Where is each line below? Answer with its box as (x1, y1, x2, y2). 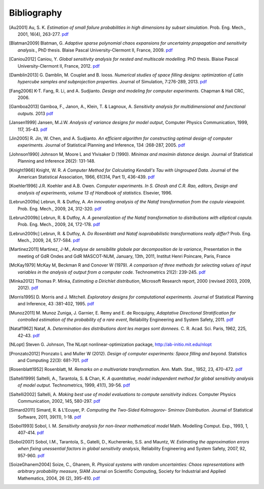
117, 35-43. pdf (18, 126, 47, 132)
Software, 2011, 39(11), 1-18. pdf (18, 414, 82, 420)
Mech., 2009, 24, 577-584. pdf (18, 238, 80, 244)
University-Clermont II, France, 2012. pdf (18, 63, 100, 69)
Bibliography (9, 7, 62, 18)
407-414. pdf (18, 430, 44, 436)
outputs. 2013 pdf (18, 110, 53, 116)
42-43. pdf (18, 332, 40, 338)
